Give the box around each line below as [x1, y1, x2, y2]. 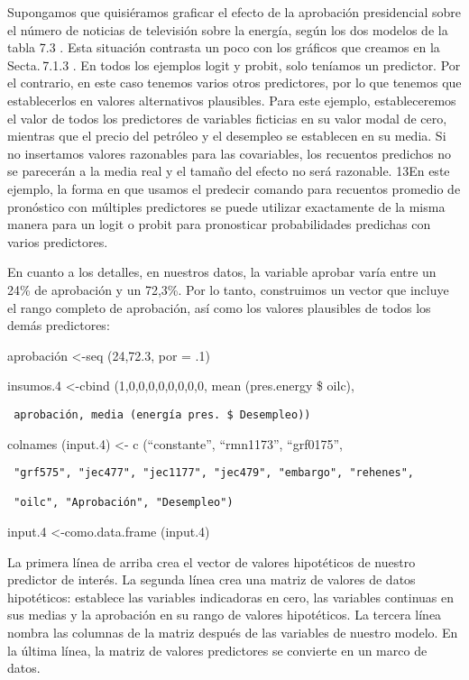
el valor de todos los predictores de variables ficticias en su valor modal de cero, [7, 108, 447, 127]
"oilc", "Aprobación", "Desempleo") [14, 496, 234, 510]
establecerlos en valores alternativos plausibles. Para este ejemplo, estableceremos [7, 90, 456, 109]
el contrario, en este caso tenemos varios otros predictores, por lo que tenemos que [7, 73, 462, 92]
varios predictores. [7, 232, 108, 251]
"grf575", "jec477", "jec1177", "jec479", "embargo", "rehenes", [14, 466, 415, 480]
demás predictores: [7, 316, 110, 335]
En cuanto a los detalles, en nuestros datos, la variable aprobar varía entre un [7, 262, 437, 281]
